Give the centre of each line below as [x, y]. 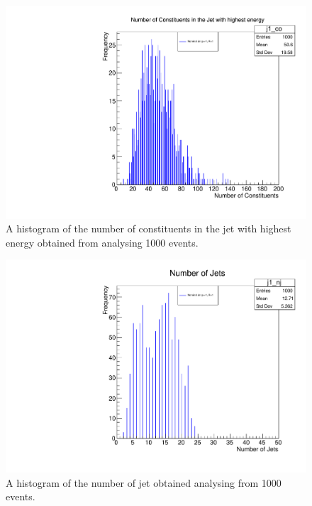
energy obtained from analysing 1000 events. [102, 242]
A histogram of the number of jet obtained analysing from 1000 [144, 482]
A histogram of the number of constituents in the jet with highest [149, 228]
